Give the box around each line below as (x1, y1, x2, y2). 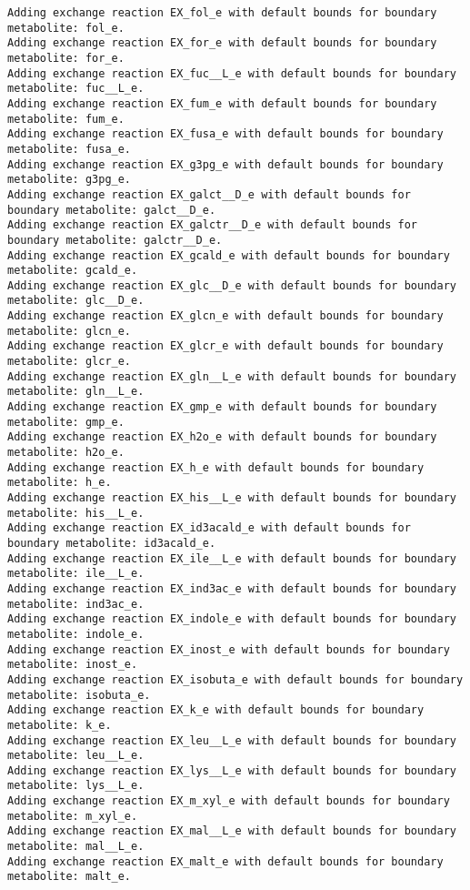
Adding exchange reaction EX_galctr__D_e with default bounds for (7, 218, 418, 232)
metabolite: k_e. (7, 718, 112, 732)
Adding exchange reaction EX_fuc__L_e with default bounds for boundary (7, 66, 456, 80)
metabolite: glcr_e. (7, 355, 132, 369)
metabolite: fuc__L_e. (7, 82, 145, 96)
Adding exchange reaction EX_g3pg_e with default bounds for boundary (7, 157, 444, 171)
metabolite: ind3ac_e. (7, 597, 145, 611)
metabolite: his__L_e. (7, 506, 145, 520)
